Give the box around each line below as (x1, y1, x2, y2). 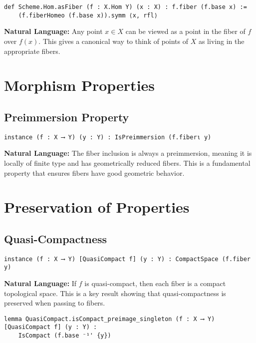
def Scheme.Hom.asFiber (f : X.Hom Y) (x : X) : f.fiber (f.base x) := (4, 3, 247, 10)
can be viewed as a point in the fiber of (125, 26, 246, 36)
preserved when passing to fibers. (4, 298, 105, 308)
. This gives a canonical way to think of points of (38, 35, 189, 46)
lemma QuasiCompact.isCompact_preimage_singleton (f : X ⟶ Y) (4, 315, 215, 323)
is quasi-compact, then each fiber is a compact (84, 278, 226, 288)
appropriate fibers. (4, 45, 60, 56)
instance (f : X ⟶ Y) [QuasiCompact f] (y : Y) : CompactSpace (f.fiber (4, 255, 251, 263)
